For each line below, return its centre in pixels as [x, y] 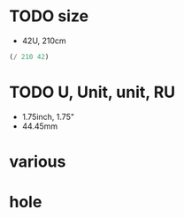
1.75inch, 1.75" [48, 116]
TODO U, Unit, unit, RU [92, 92]
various [38, 161]
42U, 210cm [44, 41]
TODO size [49, 16]
